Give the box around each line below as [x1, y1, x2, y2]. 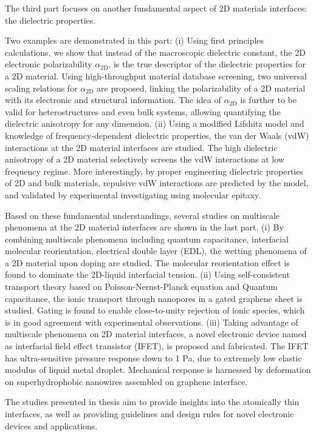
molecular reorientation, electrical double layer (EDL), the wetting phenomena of [5, 244, 307, 257]
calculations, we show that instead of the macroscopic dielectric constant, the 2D [5, 45, 306, 58]
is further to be [240, 93, 297, 106]
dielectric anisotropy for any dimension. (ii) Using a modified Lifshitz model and [5, 117, 304, 130]
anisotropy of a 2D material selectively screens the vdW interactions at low [5, 153, 284, 166]
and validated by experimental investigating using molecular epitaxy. [5, 188, 261, 201]
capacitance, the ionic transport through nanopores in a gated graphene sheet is [5, 292, 303, 304]
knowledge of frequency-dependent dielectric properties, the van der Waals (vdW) [5, 129, 309, 141]
